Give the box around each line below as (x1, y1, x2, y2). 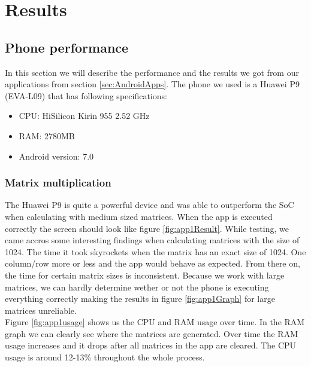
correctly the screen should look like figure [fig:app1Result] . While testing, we (5, 222, 289, 234)
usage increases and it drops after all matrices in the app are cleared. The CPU (5, 339, 297, 351)
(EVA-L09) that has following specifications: (5, 89, 167, 102)
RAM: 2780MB (19, 129, 75, 142)
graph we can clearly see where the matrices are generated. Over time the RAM (5, 327, 298, 340)
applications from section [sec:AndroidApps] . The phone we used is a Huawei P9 (5, 78, 300, 90)
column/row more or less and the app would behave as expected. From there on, (5, 257, 300, 270)
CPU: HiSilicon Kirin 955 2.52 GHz (19, 109, 150, 122)
